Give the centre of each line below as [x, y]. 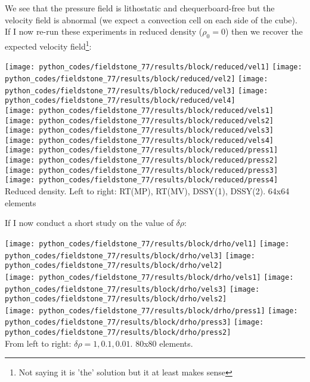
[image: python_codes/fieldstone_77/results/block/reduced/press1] [142, 150]
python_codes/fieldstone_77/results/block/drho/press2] [118, 333]
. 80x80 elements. [162, 343]
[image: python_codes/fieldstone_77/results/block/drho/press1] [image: [151, 311]
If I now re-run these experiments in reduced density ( [104, 31]
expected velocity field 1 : [48, 45]
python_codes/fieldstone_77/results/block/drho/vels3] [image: [132, 289]
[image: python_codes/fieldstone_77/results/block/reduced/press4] [142, 180]
